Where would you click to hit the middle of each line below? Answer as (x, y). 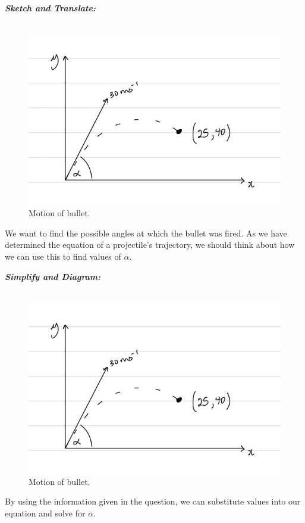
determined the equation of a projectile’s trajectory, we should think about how (150, 245)
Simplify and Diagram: (53, 276)
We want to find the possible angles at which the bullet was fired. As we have (146, 233)
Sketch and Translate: (50, 8)
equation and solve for (45, 513)
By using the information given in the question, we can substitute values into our (153, 501)
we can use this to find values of (63, 256)
